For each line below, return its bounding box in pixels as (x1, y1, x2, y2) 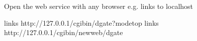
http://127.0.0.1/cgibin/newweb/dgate (4, 27, 123, 38)
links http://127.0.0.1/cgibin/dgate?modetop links (4, 17, 159, 28)
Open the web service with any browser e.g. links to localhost (4, 1, 193, 11)
